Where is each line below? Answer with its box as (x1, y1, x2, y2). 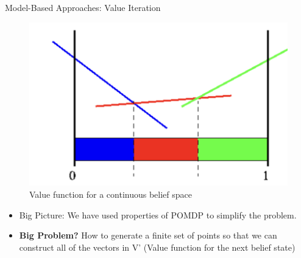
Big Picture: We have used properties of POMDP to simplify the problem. (19, 208, 297, 221)
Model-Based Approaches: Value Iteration (5, 1, 161, 13)
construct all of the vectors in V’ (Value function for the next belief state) (19, 240, 296, 253)
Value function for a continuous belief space (29, 187, 192, 200)
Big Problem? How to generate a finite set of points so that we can (19, 229, 277, 242)
